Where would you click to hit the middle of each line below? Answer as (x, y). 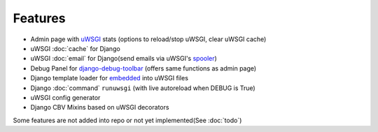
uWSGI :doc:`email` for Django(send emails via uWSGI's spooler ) (124, 59)
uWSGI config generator (65, 97)
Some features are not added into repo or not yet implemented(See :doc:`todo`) (127, 120)
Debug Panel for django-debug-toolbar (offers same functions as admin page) (143, 68)
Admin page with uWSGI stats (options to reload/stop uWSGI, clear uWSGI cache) (148, 39)
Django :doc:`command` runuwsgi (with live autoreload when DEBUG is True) (143, 88)
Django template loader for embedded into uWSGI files (110, 78)
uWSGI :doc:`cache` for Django (75, 48)
